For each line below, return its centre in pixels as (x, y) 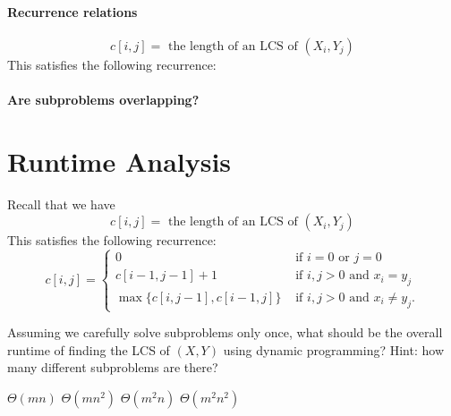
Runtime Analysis (119, 161)
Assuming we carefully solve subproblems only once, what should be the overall (225, 332)
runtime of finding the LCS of (89, 349)
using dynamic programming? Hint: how (333, 349)
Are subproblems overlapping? (103, 99)
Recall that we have (61, 204)
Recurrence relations (72, 11)
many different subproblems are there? (113, 367)
